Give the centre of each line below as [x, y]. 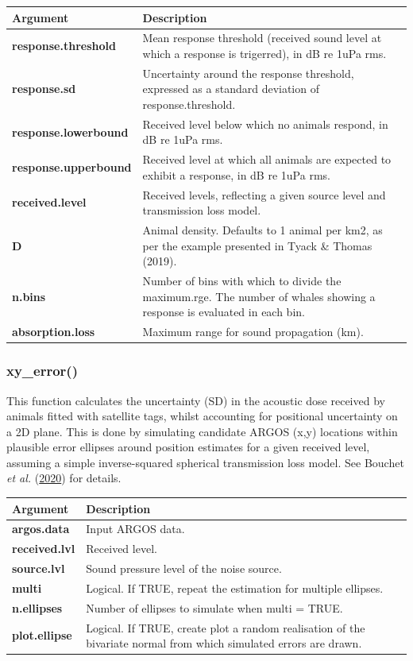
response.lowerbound [70, 131]
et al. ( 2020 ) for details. [64, 478]
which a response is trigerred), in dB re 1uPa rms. [264, 53]
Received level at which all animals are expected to [267, 159]
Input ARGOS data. [135, 529]
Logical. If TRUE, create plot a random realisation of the [226, 627]
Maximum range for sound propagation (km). [253, 332]
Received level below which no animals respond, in [265, 124]
